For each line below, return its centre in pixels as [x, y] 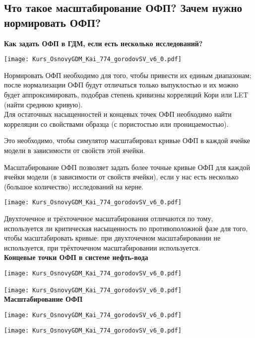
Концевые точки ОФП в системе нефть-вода [76, 257]
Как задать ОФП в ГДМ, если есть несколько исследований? [103, 43]
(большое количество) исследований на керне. [74, 186]
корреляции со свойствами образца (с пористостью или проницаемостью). [116, 124]
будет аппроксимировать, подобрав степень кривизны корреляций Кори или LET [126, 95]
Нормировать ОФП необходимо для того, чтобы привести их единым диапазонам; [128, 75]
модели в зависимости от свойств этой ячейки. [75, 150]
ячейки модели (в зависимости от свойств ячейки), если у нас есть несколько [121, 177]
